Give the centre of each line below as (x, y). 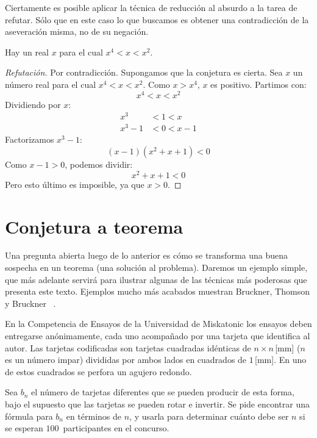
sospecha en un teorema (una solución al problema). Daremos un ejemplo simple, (156, 267)
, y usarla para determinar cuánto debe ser (209, 416)
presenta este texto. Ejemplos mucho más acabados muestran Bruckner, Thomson (157, 291)
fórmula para (29, 416)
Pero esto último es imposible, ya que (75, 184)
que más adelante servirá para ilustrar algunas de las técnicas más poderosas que (156, 279)
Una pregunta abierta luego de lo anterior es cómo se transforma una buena (147, 255)
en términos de (94, 416)
